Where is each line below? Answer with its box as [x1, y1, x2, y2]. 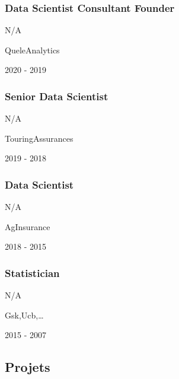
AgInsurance [5, 220, 50, 233]
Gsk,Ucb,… [5, 308, 44, 321]
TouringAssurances [5, 132, 73, 144]
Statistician [5, 265, 60, 280]
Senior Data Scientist [5, 88, 108, 103]
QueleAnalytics [5, 43, 60, 56]
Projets [5, 358, 50, 376]
